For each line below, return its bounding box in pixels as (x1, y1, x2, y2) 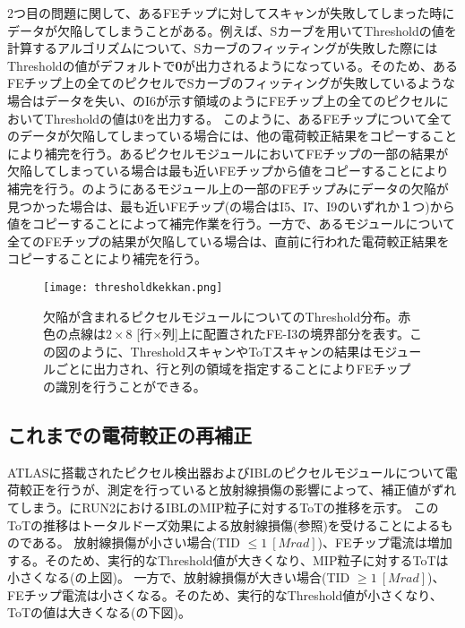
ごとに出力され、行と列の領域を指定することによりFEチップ (55, 359, 411, 378)
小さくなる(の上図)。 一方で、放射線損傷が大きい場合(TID (7, 568, 350, 587)
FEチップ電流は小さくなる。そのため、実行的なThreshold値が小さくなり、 (7, 585, 443, 604)
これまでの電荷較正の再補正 (7, 420, 252, 448)
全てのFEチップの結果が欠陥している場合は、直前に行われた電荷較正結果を (7, 231, 450, 250)
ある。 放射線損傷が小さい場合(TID (31, 533, 240, 552)
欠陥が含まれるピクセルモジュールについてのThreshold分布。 (43, 306, 399, 325)
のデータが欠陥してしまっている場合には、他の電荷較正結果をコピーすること (7, 126, 458, 145)
